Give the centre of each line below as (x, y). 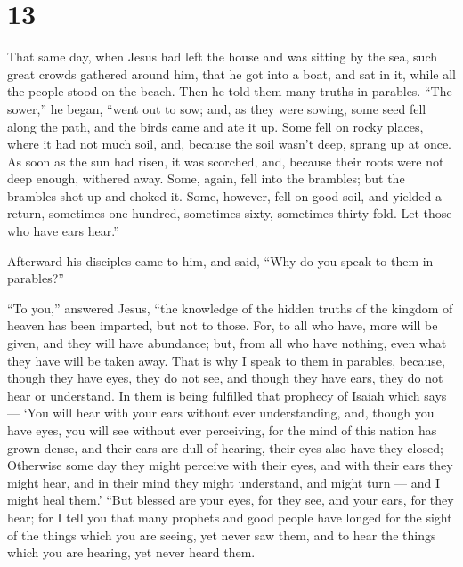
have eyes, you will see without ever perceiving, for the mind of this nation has (222, 430)
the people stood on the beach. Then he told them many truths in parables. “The (230, 91)
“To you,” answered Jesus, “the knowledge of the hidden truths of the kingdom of (230, 308)
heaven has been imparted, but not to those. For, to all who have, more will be (223, 325)
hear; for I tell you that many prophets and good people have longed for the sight (230, 517)
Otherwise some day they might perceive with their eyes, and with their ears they (230, 465)
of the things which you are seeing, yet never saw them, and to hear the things (222, 535)
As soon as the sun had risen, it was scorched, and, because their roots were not (226, 161)
